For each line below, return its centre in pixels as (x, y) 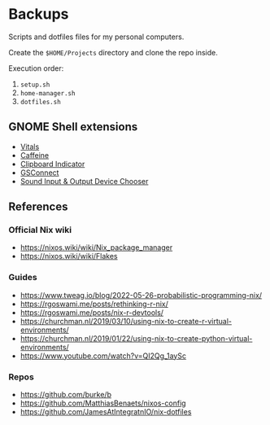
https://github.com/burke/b (66, 395)
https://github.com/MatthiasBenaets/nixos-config (103, 403)
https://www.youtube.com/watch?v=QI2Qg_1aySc (103, 356)
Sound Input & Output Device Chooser (84, 181)
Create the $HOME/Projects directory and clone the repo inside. (113, 52)
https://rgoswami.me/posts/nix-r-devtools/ (92, 312)
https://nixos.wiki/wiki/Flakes (69, 256)
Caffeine (35, 155)
